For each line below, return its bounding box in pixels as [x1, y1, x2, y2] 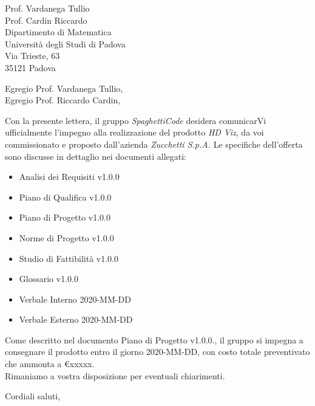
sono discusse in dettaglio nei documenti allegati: [5, 150, 186, 162]
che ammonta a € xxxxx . [5, 357, 95, 370]
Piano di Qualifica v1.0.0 [19, 190, 112, 203]
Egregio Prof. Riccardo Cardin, [5, 94, 121, 106]
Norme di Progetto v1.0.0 [19, 231, 114, 244]
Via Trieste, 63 [5, 49, 60, 62]
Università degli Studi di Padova [5, 37, 126, 50]
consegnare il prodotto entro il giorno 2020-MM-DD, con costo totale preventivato [5, 345, 310, 358]
